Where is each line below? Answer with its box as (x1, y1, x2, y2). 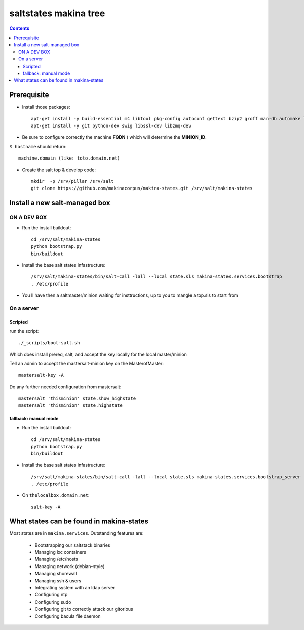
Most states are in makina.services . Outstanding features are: (9, 530, 144, 537)
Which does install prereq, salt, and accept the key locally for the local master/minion (9, 351, 187, 357)
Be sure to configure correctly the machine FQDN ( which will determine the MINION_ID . (22, 134, 207, 140)
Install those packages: (22, 104, 70, 110)
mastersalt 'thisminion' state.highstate (18, 402, 123, 408)
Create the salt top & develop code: (22, 167, 96, 173)
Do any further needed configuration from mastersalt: (9, 384, 122, 390)
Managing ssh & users (34, 577, 81, 584)
